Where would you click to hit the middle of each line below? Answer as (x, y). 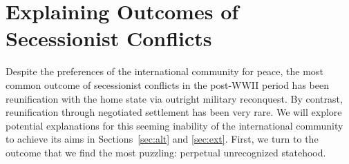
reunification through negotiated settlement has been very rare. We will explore (174, 112)
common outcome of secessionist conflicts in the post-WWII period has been (167, 84)
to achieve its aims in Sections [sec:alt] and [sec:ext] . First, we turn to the (162, 139)
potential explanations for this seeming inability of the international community (174, 125)
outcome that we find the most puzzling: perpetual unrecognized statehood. (166, 152)
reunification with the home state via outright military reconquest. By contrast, (174, 98)
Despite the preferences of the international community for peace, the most (164, 71)
